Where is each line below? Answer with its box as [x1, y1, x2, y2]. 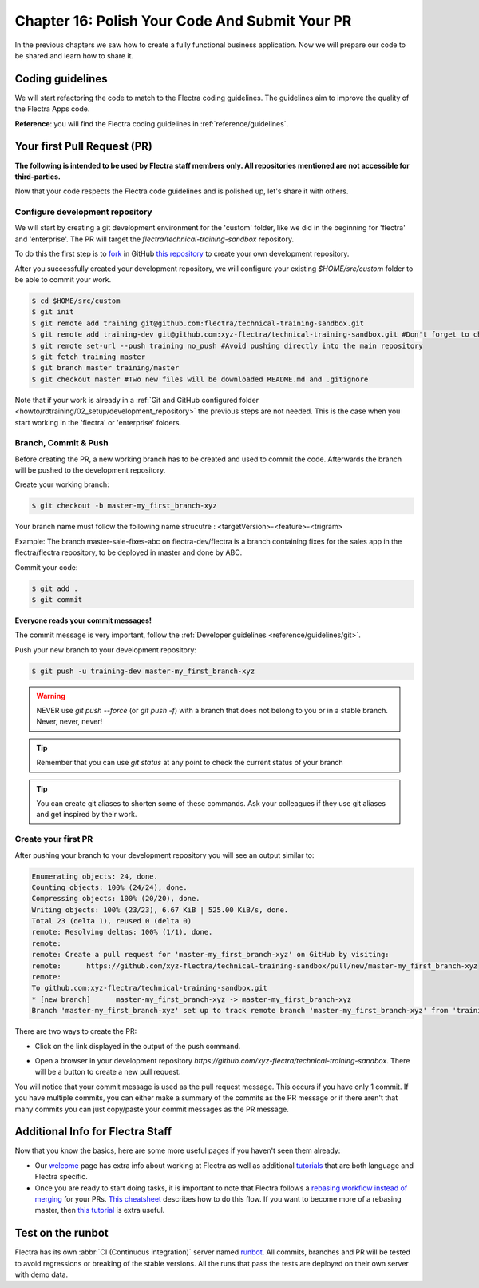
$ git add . [31, 584, 79, 593]
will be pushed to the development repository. [14, 465, 166, 475]
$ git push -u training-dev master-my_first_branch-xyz [31, 666, 255, 676]
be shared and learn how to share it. [14, 50, 134, 60]
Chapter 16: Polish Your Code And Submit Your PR [14, 12, 352, 30]
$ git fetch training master [31, 352, 146, 361]
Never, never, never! [36, 716, 103, 727]
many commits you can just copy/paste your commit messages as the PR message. [14, 1104, 289, 1114]
